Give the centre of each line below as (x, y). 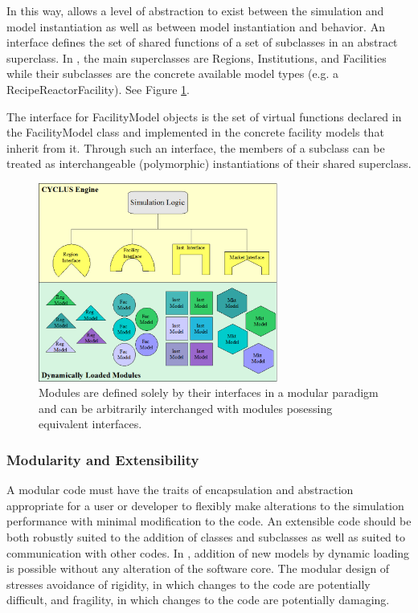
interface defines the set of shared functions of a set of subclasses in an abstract (202, 42)
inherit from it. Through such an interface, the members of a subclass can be (196, 147)
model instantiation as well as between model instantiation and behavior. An (196, 26)
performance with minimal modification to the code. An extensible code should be (209, 521)
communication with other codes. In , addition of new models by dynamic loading (208, 552)
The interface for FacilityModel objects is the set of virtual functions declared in (204, 116)
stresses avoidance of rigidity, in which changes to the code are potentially (189, 584)
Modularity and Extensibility (103, 459)
